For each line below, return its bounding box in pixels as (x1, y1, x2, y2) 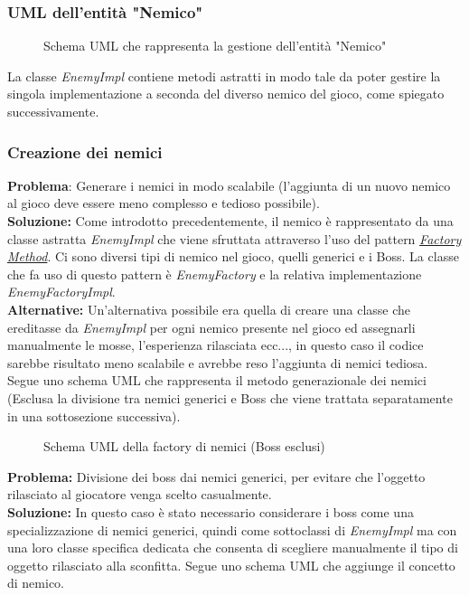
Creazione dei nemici (7, 140, 163, 163)
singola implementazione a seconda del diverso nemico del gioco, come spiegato (7, 84, 445, 103)
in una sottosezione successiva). (7, 406, 181, 425)
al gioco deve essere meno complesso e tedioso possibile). (7, 194, 320, 212)
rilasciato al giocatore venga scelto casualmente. (7, 485, 272, 504)
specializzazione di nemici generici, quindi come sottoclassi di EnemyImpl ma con (7, 520, 457, 539)
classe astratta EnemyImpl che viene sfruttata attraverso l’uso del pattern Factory (7, 229, 462, 248)
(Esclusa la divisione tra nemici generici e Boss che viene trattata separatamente (7, 388, 453, 407)
